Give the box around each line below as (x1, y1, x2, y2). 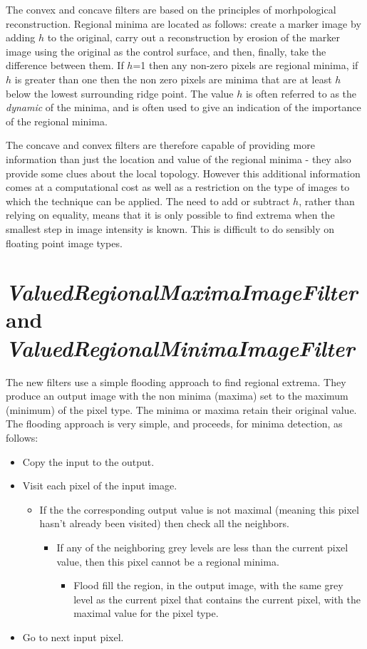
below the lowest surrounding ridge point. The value (6, 85, 234, 100)
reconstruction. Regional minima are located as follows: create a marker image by (6, 16, 361, 31)
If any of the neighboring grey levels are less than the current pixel (56, 539, 348, 554)
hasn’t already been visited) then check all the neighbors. (39, 516, 289, 531)
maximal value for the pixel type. (73, 606, 219, 621)
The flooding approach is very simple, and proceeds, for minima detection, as (6, 416, 343, 431)
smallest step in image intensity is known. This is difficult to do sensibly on (6, 221, 335, 236)
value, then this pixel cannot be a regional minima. (56, 554, 279, 568)
